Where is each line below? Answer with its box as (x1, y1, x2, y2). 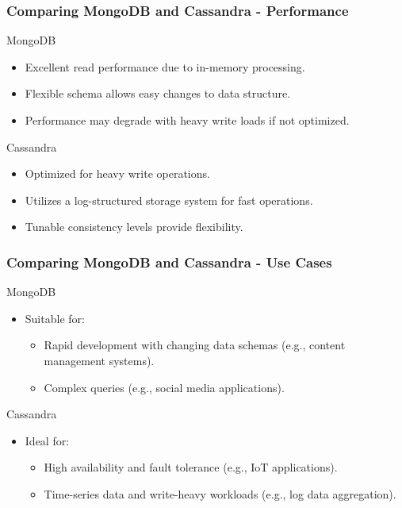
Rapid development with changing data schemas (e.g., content (44, 337, 346, 353)
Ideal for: (25, 432, 70, 448)
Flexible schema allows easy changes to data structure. (25, 85, 291, 102)
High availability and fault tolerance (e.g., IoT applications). (44, 459, 338, 475)
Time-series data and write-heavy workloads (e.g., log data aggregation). (44, 485, 396, 502)
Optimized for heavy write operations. (25, 165, 210, 182)
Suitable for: (25, 310, 85, 326)
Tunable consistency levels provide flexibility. (25, 218, 243, 235)
